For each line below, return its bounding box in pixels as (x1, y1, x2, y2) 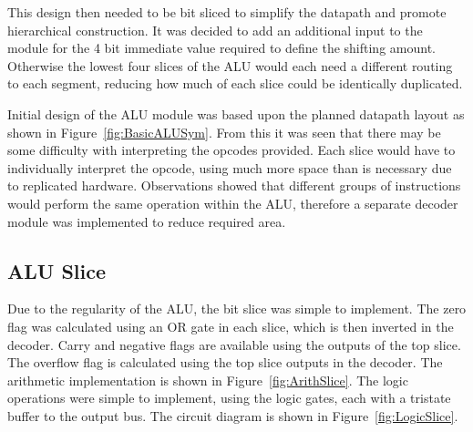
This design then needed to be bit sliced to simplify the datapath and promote (7, 3, 447, 21)
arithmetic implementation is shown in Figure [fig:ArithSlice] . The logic (7, 370, 408, 389)
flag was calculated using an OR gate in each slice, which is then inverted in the (7, 316, 454, 335)
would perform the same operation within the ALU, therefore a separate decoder (7, 193, 458, 212)
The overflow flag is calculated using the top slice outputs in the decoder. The (7, 353, 443, 372)
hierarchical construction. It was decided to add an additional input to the (7, 20, 423, 39)
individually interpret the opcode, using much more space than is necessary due (7, 158, 452, 177)
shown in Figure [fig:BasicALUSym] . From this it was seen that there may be (7, 122, 441, 141)
